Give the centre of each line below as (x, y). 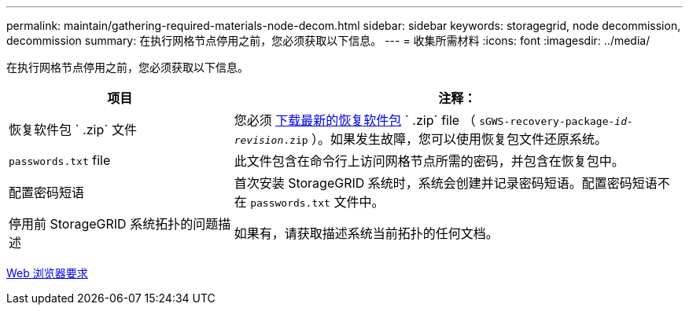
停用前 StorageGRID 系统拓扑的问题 (114, 224)
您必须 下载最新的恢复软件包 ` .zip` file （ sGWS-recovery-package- (424, 120)
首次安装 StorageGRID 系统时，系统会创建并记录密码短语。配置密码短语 (446, 183)
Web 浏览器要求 (47, 273)
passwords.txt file (60, 160)
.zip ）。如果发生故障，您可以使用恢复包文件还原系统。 (446, 139)
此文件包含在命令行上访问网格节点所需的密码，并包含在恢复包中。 (429, 161)
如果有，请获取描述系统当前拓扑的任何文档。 (366, 233)
